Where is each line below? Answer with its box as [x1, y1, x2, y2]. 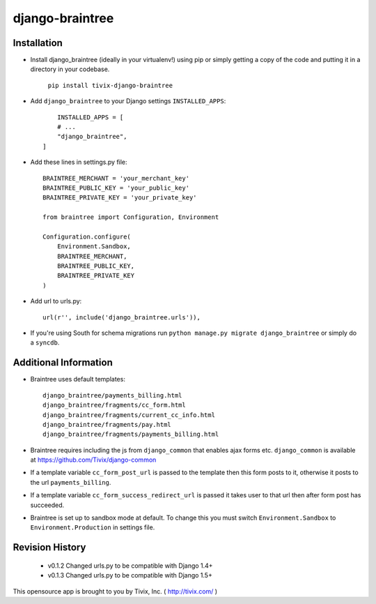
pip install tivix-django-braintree [47, 81, 173, 89]
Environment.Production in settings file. [30, 523, 155, 531]
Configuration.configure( [42, 232, 132, 241]
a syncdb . [30, 338, 60, 347]
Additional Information [13, 356, 113, 369]
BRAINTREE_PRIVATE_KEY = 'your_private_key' [42, 194, 198, 202]
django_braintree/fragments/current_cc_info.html [42, 411, 216, 418]
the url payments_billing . [30, 478, 111, 486]
